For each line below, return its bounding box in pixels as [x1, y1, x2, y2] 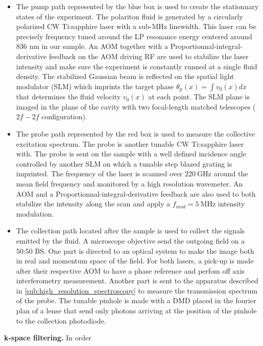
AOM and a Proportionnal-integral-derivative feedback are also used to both [16, 188, 256, 199]
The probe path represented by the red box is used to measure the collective [16, 128, 255, 139]
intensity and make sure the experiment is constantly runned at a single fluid [16, 61, 257, 71]
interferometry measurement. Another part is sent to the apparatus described [16, 275, 258, 286]
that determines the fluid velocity [16, 91, 121, 102]
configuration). [41, 111, 87, 122]
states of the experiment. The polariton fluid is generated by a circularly [16, 11, 243, 21]
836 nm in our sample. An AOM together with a [16, 41, 169, 51]
